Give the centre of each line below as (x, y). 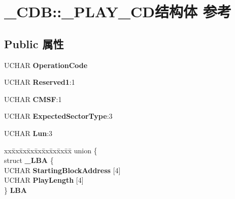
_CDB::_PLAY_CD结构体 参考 (118, 11)
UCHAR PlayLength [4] (44, 180)
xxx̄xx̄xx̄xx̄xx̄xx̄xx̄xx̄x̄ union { (51, 150)
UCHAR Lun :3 (28, 133)
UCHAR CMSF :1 (33, 99)
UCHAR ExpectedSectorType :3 (58, 116)
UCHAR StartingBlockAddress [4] (62, 170)
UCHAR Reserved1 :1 (40, 82)
